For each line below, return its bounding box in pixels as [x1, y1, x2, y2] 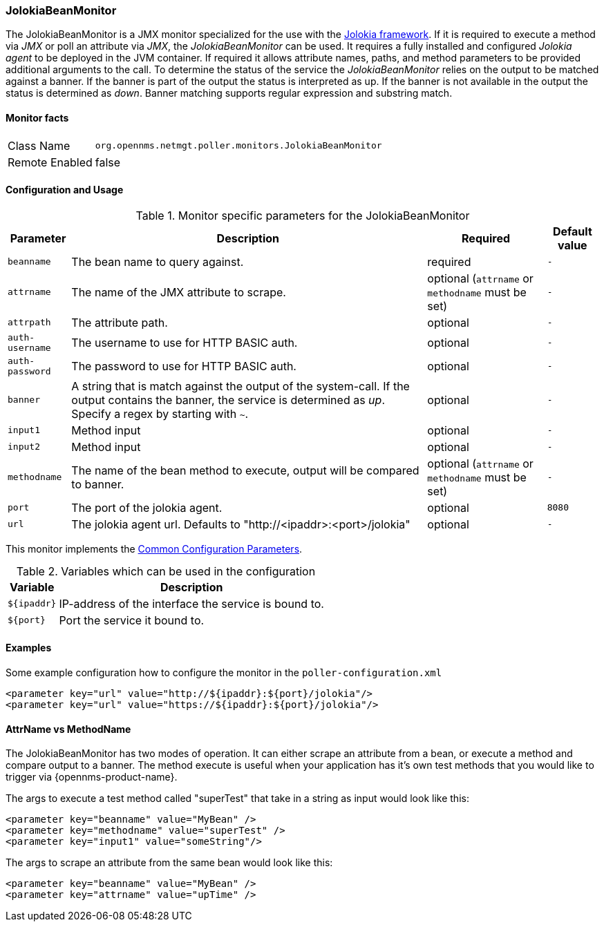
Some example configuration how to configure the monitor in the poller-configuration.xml [6, 667, 442, 679]
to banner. [71, 477, 124, 491]
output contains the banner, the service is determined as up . [71, 392, 385, 407]
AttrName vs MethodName [6, 723, 131, 735]
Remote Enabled [8, 155, 93, 169]
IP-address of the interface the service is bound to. [59, 596, 324, 611]
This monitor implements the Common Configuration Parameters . [6, 542, 303, 555]
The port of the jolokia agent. [71, 500, 223, 515]
